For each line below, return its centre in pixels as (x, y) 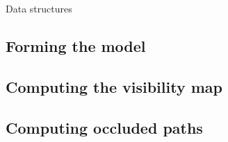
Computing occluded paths (104, 127)
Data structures (39, 8)
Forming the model (76, 45)
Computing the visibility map (114, 86)
